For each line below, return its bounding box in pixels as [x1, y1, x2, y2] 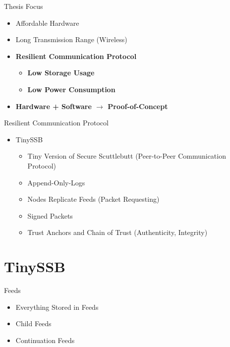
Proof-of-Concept [108, 101, 168, 111]
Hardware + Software [15, 101, 92, 111]
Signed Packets [27, 210, 73, 221]
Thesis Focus [4, 1, 43, 11]
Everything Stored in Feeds [15, 301, 99, 312]
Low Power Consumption [27, 84, 115, 94]
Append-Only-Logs [27, 177, 85, 187]
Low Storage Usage [27, 67, 95, 78]
